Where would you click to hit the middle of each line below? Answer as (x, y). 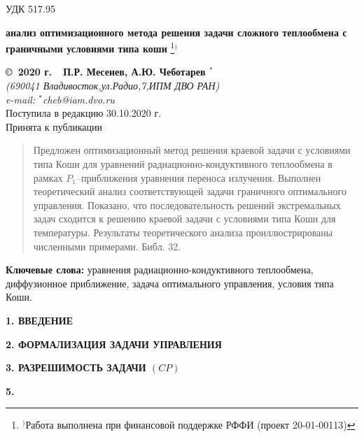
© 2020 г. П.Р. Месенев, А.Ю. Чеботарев (106, 72)
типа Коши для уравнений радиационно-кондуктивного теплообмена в (183, 164)
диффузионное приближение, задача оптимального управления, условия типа (170, 283)
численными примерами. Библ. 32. (107, 246)
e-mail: (21, 99)
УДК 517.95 (30, 8)
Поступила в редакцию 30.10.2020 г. (84, 113)
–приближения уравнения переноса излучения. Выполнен (199, 177)
